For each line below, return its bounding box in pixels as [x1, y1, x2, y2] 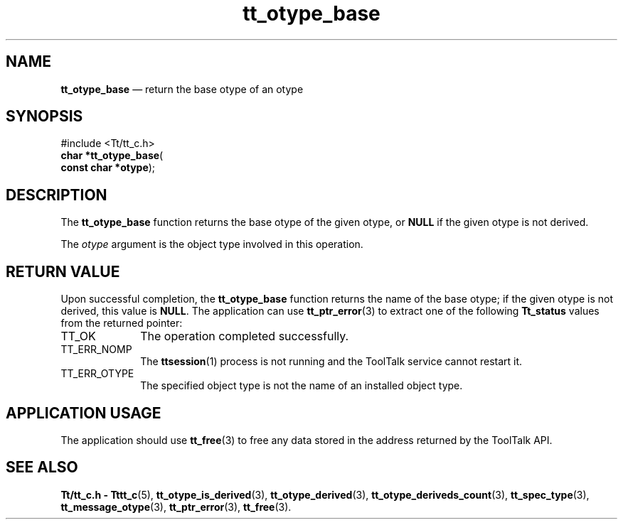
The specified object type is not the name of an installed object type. [140, 379, 463, 392]
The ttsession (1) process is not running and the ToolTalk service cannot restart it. [140, 355, 523, 368]
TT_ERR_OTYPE [60, 367, 134, 380]
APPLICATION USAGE [6, 404, 161, 422]
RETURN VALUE [6, 262, 120, 281]
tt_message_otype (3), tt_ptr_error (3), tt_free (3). [60, 500, 292, 513]
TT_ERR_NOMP [60, 343, 132, 356]
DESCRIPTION [6, 185, 107, 204]
